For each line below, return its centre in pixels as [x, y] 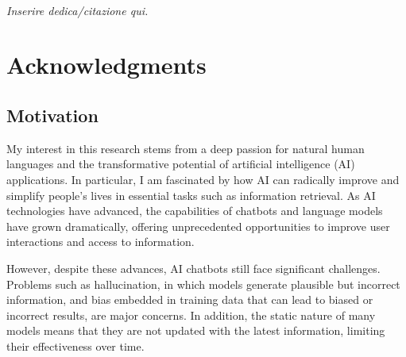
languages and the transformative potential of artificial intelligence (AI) [181, 164]
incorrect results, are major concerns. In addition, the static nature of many [191, 315]
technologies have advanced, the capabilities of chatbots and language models [195, 211]
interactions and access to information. [101, 242]
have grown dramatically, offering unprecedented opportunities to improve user [198, 226]
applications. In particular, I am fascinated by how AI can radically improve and [203, 179]
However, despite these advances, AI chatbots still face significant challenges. [193, 268]
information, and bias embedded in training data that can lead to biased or [190, 299]
